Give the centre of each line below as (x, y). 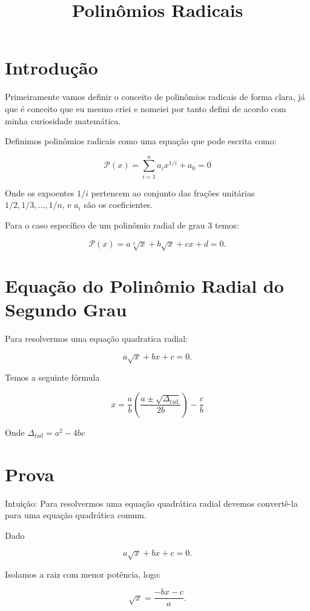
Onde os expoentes (40, 192)
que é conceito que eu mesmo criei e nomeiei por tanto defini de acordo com (146, 108)
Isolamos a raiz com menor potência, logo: (83, 574)
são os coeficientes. (118, 205)
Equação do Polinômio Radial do (144, 286)
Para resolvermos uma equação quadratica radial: (96, 339)
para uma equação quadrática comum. (76, 515)
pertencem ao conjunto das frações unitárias (173, 192)
